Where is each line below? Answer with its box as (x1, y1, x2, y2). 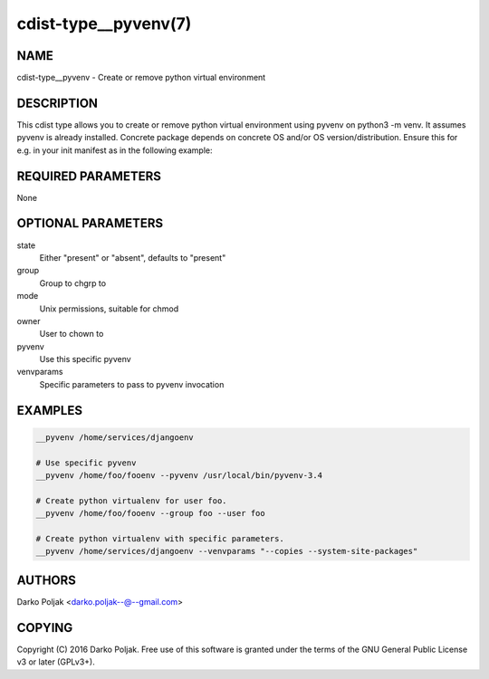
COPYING (16, 620, 73, 636)
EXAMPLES (16, 403, 83, 418)
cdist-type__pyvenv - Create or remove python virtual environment (16, 72, 266, 83)
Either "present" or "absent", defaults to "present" (39, 252, 226, 263)
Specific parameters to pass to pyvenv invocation (39, 378, 225, 389)
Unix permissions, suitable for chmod (39, 303, 179, 314)
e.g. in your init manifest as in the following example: (16, 145, 213, 156)
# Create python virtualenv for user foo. (35, 495, 227, 506)
